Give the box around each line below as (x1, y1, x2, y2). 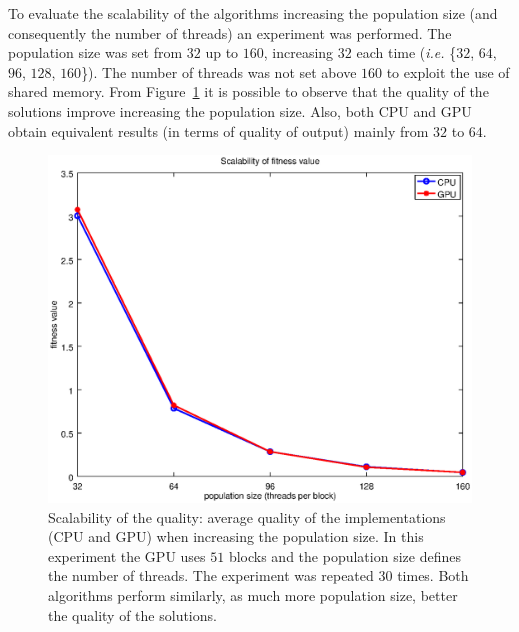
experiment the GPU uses (48, 545, 206, 566)
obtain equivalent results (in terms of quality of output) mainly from (8, 120, 429, 141)
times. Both (397, 565, 469, 586)
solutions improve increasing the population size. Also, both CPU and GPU (8, 100, 472, 121)
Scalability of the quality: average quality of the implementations (48, 506, 446, 527)
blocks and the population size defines (228, 545, 461, 566)
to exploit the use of (386, 61, 510, 82)
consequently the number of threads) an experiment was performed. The (8, 22, 452, 43)
